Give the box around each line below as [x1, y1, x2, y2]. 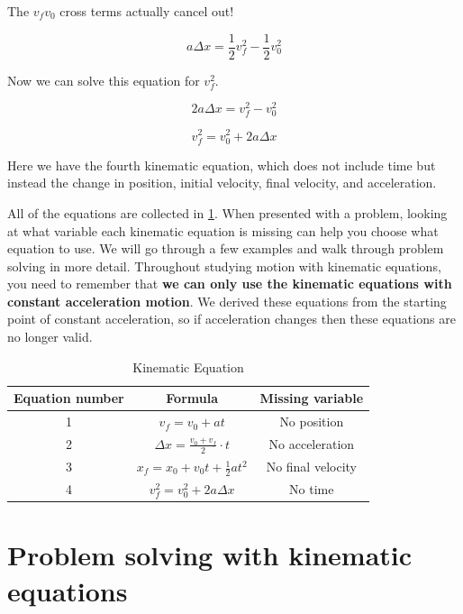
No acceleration [268, 435, 355, 454]
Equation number [14, 389, 124, 408]
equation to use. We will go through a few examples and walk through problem [7, 239, 444, 258]
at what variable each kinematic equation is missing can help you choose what [7, 221, 439, 240]
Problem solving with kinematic [7, 536, 413, 573]
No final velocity [266, 457, 357, 476]
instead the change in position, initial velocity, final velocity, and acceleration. [7, 173, 437, 192]
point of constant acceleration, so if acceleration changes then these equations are [7, 309, 456, 328]
